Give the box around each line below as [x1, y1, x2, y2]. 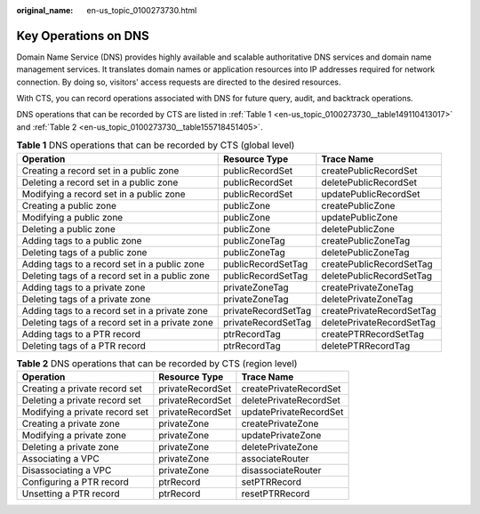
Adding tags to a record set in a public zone [21, 258, 204, 270]
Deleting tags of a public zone [21, 245, 148, 258]
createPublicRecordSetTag [321, 258, 433, 270]
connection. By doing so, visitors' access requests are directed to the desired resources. [16, 76, 341, 87]
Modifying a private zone [21, 430, 127, 441]
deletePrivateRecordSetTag [321, 316, 436, 328]
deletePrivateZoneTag [321, 293, 413, 305]
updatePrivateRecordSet [241, 406, 344, 418]
